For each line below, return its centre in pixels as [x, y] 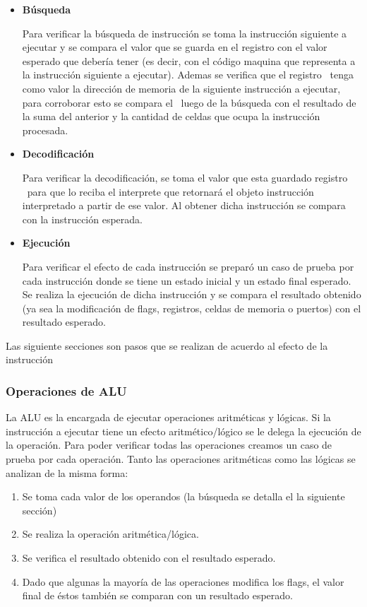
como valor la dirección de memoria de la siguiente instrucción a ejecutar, [181, 88]
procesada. [45, 130]
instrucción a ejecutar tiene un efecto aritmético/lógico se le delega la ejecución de [183, 431]
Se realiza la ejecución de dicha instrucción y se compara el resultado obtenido [192, 294]
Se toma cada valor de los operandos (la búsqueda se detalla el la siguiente [183, 496]
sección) [40, 510]
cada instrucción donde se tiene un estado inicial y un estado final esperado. [187, 280]
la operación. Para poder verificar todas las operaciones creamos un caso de [169, 445]
